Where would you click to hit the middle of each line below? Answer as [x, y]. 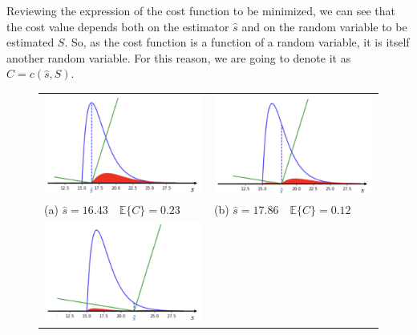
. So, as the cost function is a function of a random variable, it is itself [237, 42]
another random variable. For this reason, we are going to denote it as [179, 57]
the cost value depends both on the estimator [118, 26]
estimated [30, 42]
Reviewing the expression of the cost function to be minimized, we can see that [201, 10]
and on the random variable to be [324, 26]
